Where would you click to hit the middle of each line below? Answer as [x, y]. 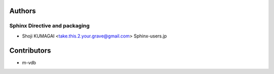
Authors [23, 11]
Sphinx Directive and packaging [49, 26]
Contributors [30, 50]
